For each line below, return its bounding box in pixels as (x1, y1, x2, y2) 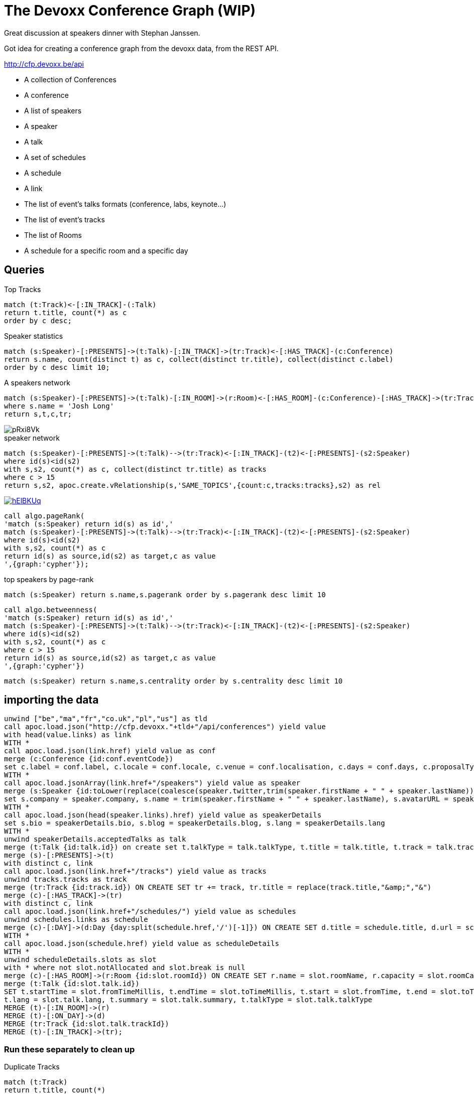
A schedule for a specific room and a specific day (24, 246, 188, 255)
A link (24, 184, 43, 193)
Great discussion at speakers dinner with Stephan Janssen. (4, 28, 200, 37)
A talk (24, 137, 43, 146)
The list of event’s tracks (24, 215, 105, 224)
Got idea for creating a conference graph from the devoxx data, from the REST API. (4, 44, 279, 53)
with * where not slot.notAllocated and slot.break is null (4, 964, 246, 972)
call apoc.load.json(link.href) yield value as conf (4, 747, 216, 755)
